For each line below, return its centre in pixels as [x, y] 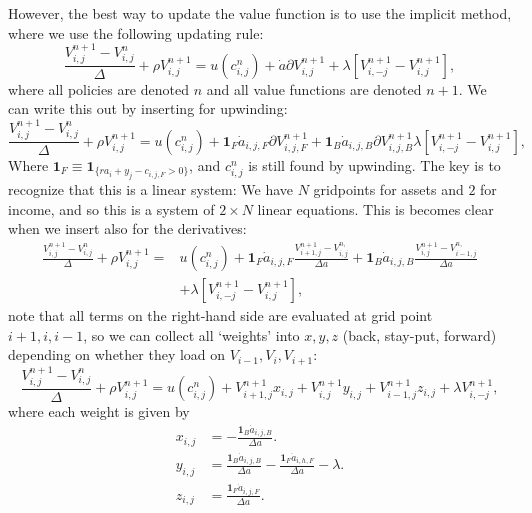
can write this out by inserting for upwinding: [148, 108]
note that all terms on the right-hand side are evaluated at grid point [220, 315]
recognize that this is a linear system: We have [151, 189]
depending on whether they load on [117, 354]
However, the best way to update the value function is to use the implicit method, [260, 13]
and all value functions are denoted [314, 88]
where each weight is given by [99, 411]
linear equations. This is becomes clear [375, 208]
